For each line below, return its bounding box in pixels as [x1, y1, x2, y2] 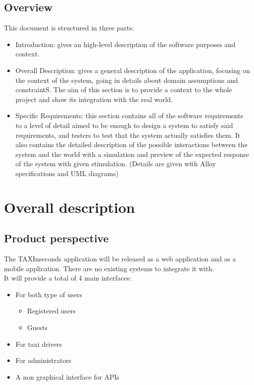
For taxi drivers [15, 338, 62, 349]
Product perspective [4, 231, 109, 246]
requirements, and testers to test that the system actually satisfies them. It [15, 129, 241, 140]
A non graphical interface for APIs [15, 371, 119, 382]
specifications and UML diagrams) [15, 168, 118, 178]
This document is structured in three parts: [4, 23, 134, 33]
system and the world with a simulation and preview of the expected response [15, 149, 250, 159]
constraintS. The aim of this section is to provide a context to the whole [15, 84, 232, 95]
